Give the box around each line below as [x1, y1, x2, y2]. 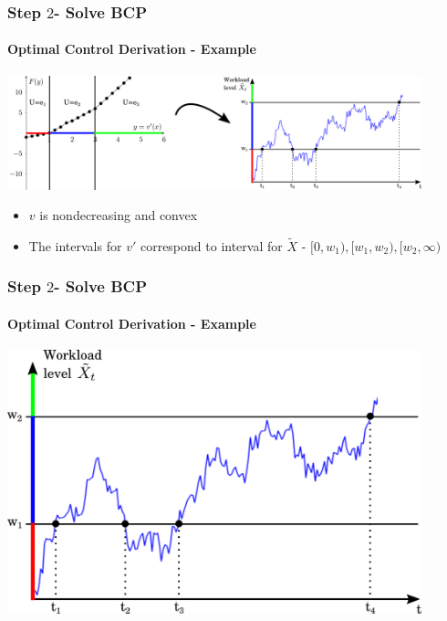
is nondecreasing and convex [39, 205, 198, 225]
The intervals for [28, 236, 122, 255]
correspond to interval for [140, 236, 283, 255]
